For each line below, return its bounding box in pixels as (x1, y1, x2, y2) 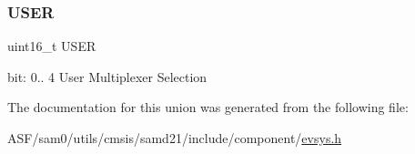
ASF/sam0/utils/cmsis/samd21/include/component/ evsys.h (7, 128, 342, 147)
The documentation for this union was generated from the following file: (7, 98, 409, 117)
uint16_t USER (7, 36, 96, 56)
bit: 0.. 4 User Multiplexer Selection (7, 67, 207, 86)
